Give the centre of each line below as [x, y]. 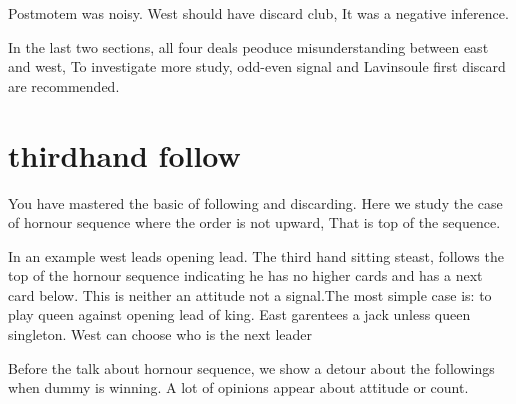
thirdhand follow [124, 154]
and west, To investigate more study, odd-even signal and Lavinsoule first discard [257, 66]
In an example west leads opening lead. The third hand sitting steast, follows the [256, 255]
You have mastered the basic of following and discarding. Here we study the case [255, 202]
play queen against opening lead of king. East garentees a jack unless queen [239, 314]
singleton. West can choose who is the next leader [160, 334]
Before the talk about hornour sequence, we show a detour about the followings [251, 367]
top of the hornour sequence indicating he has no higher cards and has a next [245, 275]
